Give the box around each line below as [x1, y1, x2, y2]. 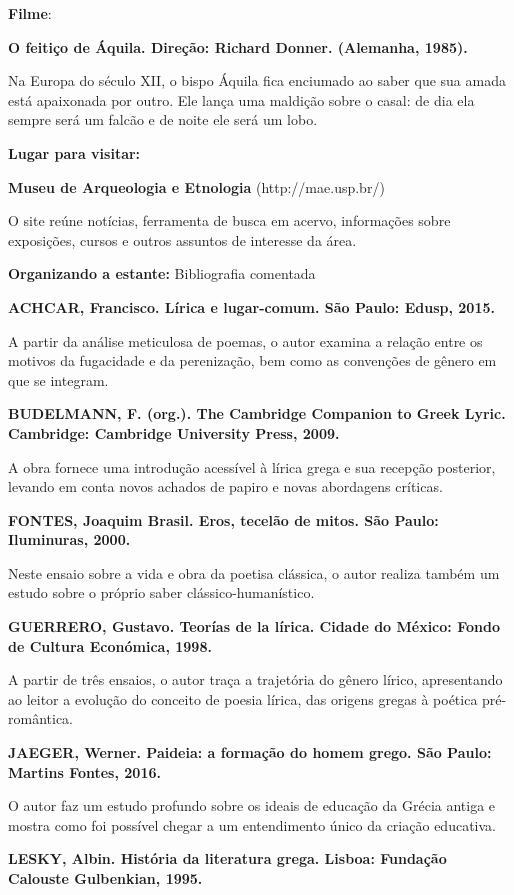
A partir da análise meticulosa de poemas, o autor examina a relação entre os [8, 330, 483, 351]
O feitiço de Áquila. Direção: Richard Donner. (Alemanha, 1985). [8, 36, 468, 57]
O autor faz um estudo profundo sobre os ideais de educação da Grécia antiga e [8, 795, 496, 816]
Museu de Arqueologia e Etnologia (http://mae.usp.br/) [8, 176, 385, 197]
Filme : [8, 3, 52, 23]
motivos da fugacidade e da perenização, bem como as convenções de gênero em [8, 350, 497, 371]
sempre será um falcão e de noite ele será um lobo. [8, 109, 318, 130]
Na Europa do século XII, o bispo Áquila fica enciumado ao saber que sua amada [8, 70, 506, 91]
